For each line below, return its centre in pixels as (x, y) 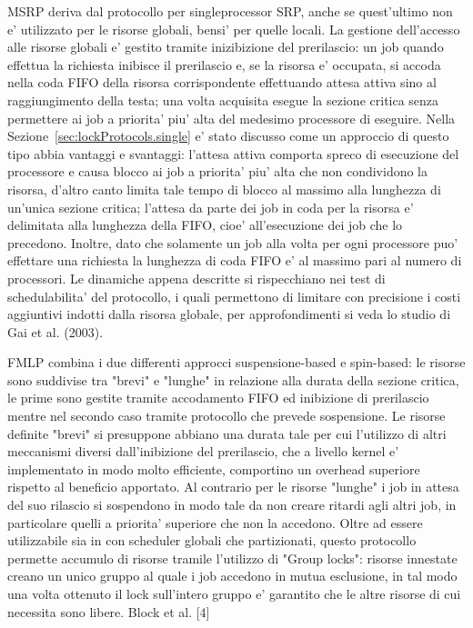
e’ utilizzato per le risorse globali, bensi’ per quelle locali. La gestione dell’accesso (234, 29)
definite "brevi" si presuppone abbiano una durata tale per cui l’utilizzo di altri (227, 433)
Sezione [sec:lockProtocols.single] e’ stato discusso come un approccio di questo (228, 136)
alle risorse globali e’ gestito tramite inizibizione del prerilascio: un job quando (226, 47)
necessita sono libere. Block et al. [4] (109, 611)
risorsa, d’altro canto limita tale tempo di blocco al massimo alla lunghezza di (224, 189)
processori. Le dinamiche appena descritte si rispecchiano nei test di (196, 278)
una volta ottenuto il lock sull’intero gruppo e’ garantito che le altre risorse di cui (234, 593)
